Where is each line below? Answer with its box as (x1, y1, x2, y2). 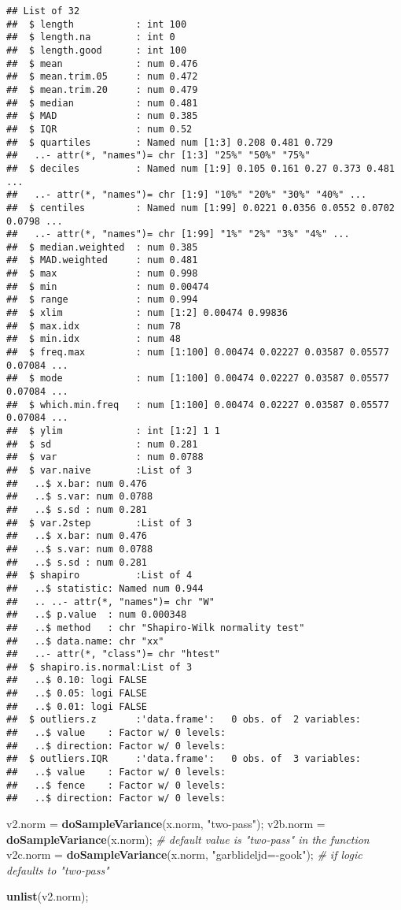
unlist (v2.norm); (6, 888, 89, 904)
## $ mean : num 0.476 (6, 58, 198, 69)
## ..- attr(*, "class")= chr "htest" (6, 648, 221, 660)
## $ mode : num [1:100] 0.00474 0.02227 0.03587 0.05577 (6, 373, 389, 384)
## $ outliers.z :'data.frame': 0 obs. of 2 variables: (6, 714, 362, 726)
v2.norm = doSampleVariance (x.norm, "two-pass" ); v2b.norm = (6, 815, 326, 832)
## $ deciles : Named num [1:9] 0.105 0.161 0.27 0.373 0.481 (6, 162, 395, 174)
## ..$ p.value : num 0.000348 (6, 609, 187, 621)
